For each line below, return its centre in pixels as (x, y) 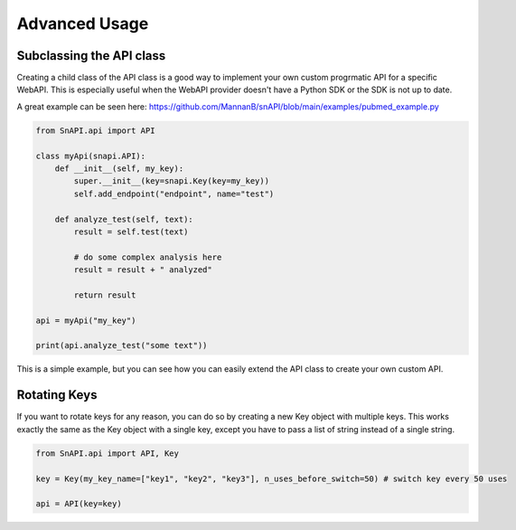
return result (105, 295)
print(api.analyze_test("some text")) (122, 345)
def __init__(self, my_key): (119, 169)
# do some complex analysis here (148, 257)
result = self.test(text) (131, 232)
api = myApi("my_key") (86, 320)
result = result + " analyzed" (143, 270)
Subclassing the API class (91, 56)
